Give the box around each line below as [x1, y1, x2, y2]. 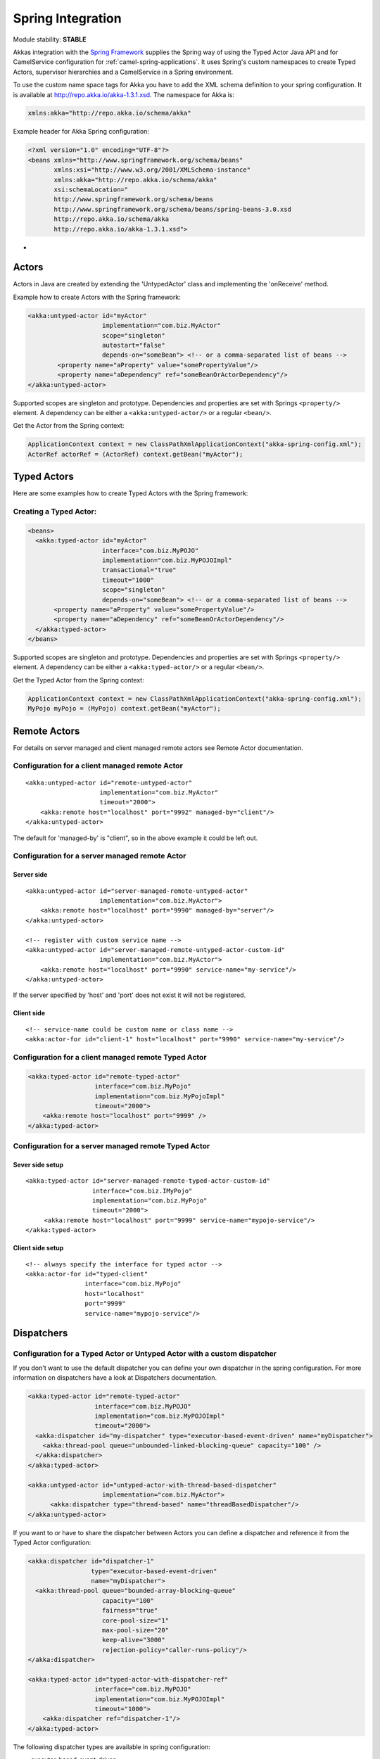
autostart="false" [102, 341, 165, 350]
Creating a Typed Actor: [13, 507, 97, 516]
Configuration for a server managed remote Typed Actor [13, 1141, 210, 1151]
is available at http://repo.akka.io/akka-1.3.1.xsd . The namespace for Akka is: [13, 90, 235, 99]
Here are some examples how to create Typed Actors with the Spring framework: [13, 489, 248, 497]
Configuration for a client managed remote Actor [13, 761, 183, 770]
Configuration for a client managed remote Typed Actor [13, 1053, 207, 1062]
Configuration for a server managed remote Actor [13, 851, 186, 861]
